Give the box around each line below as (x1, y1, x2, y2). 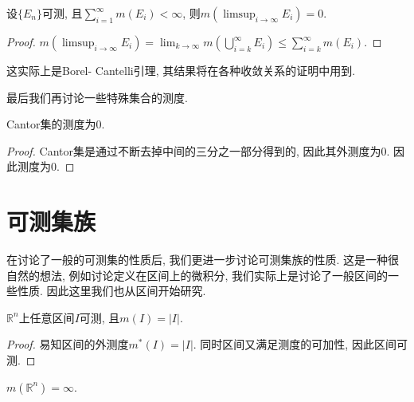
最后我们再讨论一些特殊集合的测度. (6, 89, 188, 105)
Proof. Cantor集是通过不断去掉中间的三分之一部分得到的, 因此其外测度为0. (6, 142, 390, 159)
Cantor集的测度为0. (6, 116, 105, 132)
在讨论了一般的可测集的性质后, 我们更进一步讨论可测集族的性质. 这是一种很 (6, 251, 400, 268)
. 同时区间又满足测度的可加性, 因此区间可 (193, 336, 408, 353)
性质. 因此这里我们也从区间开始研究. (17, 282, 206, 299)
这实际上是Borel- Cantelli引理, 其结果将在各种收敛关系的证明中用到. (6, 62, 356, 78)
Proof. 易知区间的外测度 (6, 336, 129, 353)
